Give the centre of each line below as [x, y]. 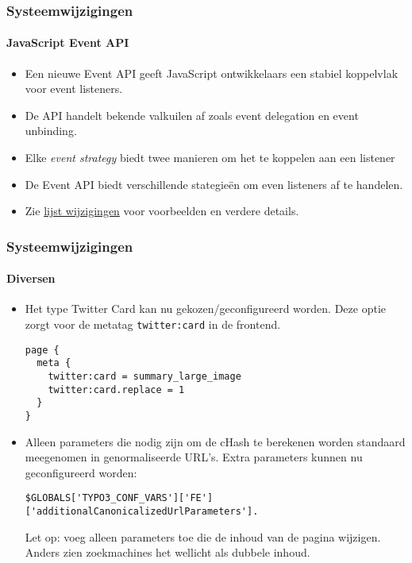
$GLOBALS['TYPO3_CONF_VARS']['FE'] [119, 498]
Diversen [31, 278]
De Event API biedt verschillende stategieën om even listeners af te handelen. [214, 184]
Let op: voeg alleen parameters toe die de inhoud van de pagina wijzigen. [203, 536]
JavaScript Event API [68, 42]
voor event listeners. [74, 89]
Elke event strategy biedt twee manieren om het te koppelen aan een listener [210, 158]
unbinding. [51, 131]
